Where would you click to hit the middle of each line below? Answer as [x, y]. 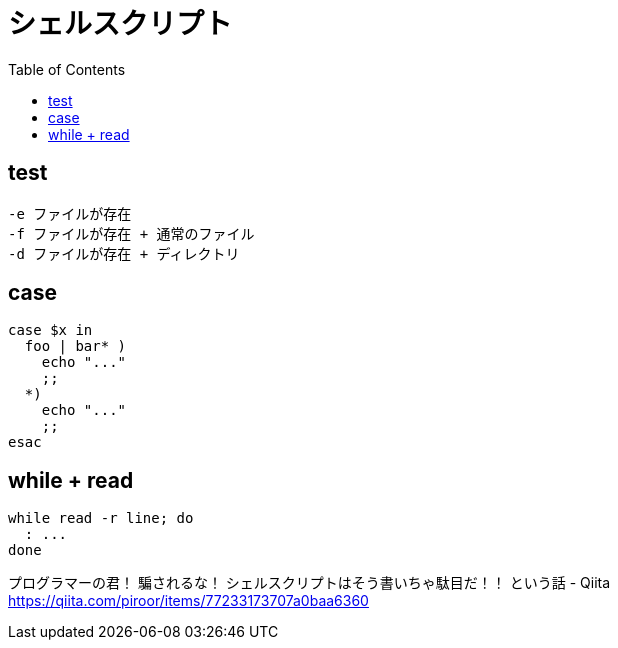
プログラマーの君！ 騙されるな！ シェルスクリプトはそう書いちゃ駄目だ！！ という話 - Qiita [309, 583]
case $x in [50, 330]
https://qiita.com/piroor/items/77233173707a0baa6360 [188, 601]
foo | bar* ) [75, 346]
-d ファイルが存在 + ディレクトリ [124, 253]
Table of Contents [67, 69]
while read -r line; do [101, 518]
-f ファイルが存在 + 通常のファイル [131, 233]
